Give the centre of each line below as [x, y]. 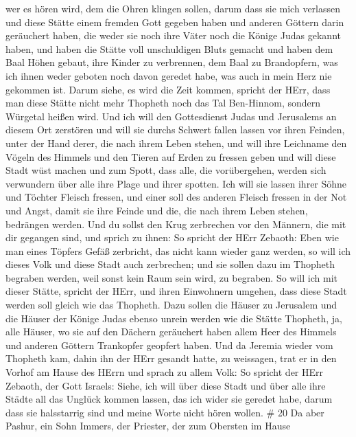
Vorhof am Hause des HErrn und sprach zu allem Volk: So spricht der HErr [165, 372]
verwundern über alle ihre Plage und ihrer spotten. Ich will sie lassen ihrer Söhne [176, 183]
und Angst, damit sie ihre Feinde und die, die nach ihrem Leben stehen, [157, 210]
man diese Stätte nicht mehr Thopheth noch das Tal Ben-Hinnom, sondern [163, 103]
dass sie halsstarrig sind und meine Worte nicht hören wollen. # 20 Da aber [165, 412]
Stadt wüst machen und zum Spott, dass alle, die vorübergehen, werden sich [166, 170]
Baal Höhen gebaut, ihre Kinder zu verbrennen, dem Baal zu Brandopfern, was [172, 62]
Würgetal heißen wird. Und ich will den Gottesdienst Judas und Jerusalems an [171, 116]
